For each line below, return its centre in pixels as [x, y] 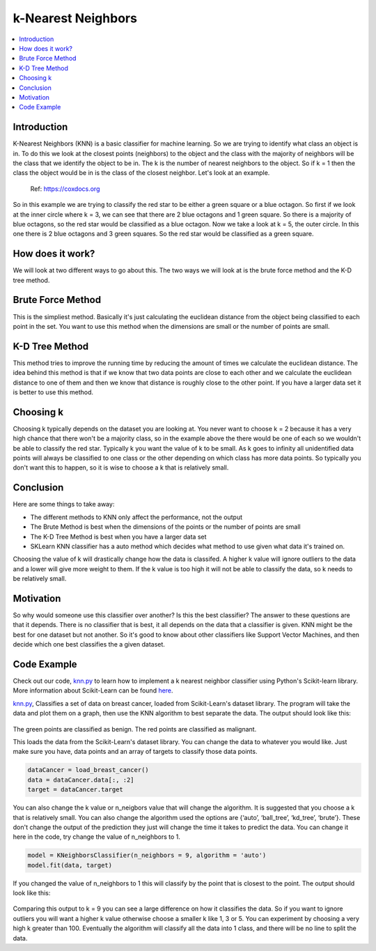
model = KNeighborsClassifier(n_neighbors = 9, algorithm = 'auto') [147, 856]
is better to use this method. [53, 392]
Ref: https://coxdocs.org [65, 189]
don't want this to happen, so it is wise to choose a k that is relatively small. [121, 467]
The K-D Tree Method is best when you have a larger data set [118, 536]
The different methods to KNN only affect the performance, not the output [136, 517]
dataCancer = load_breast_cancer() [88, 770]
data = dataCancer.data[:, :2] [81, 780]
